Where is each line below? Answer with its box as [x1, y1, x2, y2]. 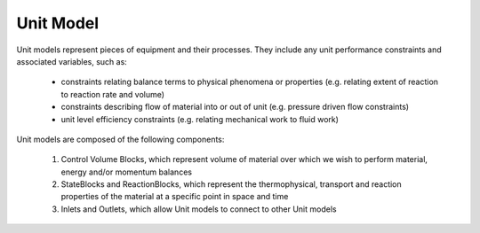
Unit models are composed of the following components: [16, 134, 225, 144]
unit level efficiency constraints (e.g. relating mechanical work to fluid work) [60, 113, 340, 124]
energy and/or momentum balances [60, 167, 193, 177]
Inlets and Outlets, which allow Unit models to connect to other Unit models [60, 204, 337, 214]
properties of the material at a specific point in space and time [60, 191, 289, 202]
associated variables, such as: [16, 56, 128, 66]
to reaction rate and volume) [60, 89, 164, 99]
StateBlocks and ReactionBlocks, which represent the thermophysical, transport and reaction [60, 179, 402, 190]
